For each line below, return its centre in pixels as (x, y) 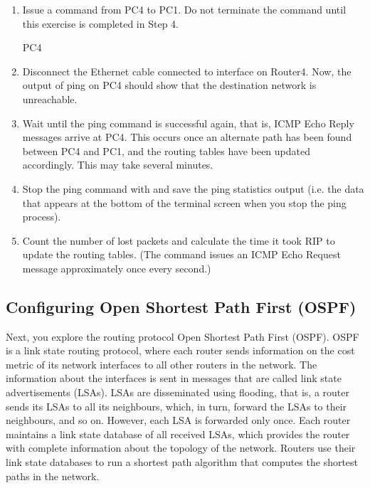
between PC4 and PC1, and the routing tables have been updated (166, 150)
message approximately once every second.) (117, 268)
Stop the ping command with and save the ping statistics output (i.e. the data (193, 188)
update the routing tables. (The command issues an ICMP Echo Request (181, 254)
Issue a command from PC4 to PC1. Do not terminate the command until (184, 9)
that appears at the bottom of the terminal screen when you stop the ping (184, 202)
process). (42, 217)
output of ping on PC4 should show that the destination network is (169, 85)
